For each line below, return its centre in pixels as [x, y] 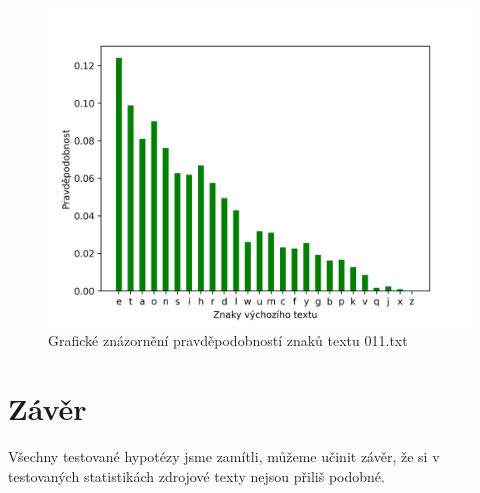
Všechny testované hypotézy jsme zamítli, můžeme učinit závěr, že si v [224, 456]
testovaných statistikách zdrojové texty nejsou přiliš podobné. [196, 475]
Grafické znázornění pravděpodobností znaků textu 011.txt [228, 339]
